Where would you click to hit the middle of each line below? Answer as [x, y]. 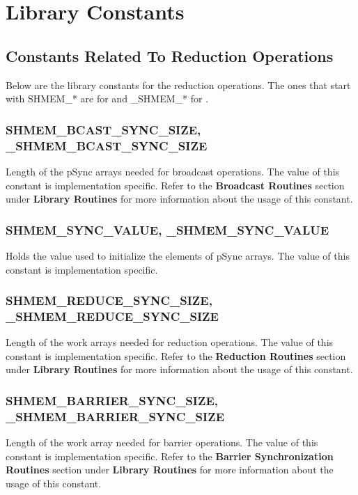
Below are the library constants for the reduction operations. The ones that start [178, 85]
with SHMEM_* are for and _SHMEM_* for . [107, 99]
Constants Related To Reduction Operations [170, 55]
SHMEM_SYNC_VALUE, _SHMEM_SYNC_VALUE [168, 229]
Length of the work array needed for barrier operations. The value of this [162, 442]
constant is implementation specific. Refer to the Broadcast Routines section [175, 185]
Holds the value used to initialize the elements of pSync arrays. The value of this [178, 255]
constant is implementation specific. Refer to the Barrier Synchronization [170, 456]
